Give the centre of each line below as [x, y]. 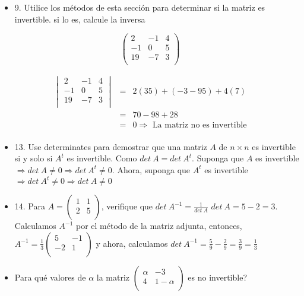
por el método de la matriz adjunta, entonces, [159, 226]
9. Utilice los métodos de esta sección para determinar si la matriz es [140, 7]
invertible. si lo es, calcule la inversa [80, 19]
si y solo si [34, 158]
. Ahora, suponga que [151, 169]
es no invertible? [217, 277]
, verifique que [127, 206]
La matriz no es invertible [199, 125]
